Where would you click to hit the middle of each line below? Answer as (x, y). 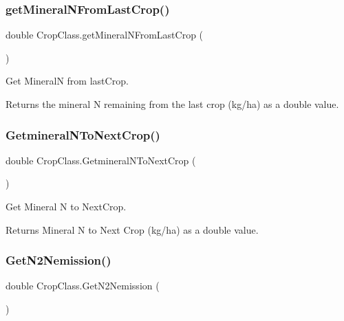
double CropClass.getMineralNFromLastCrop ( (105, 35)
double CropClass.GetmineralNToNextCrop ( (101, 160)
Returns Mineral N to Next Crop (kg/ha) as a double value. (132, 229)
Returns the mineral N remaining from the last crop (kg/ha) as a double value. (172, 104)
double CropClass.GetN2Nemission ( (83, 286)
